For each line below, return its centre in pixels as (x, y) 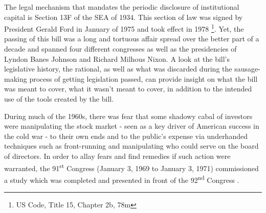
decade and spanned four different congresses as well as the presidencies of (120, 49)
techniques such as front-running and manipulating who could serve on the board (131, 146)
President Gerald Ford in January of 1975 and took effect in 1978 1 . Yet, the (124, 28)
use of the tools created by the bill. (59, 99)
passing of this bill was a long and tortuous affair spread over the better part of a (132, 39)
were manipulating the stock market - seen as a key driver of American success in (132, 126)
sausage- (247, 69)
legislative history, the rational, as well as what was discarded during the (118, 69)
